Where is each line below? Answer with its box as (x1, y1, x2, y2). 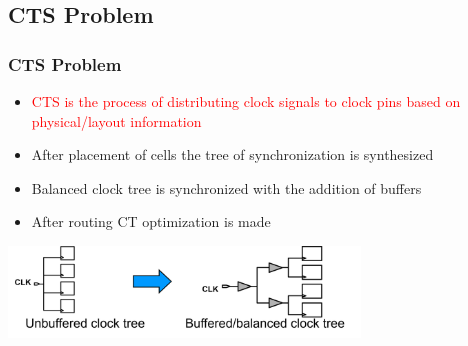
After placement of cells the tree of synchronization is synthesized (31, 144, 434, 165)
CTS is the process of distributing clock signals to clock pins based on (31, 91, 461, 111)
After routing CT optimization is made (31, 211, 271, 232)
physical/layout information (31, 110, 202, 131)
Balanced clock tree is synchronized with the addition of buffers (31, 177, 422, 198)
